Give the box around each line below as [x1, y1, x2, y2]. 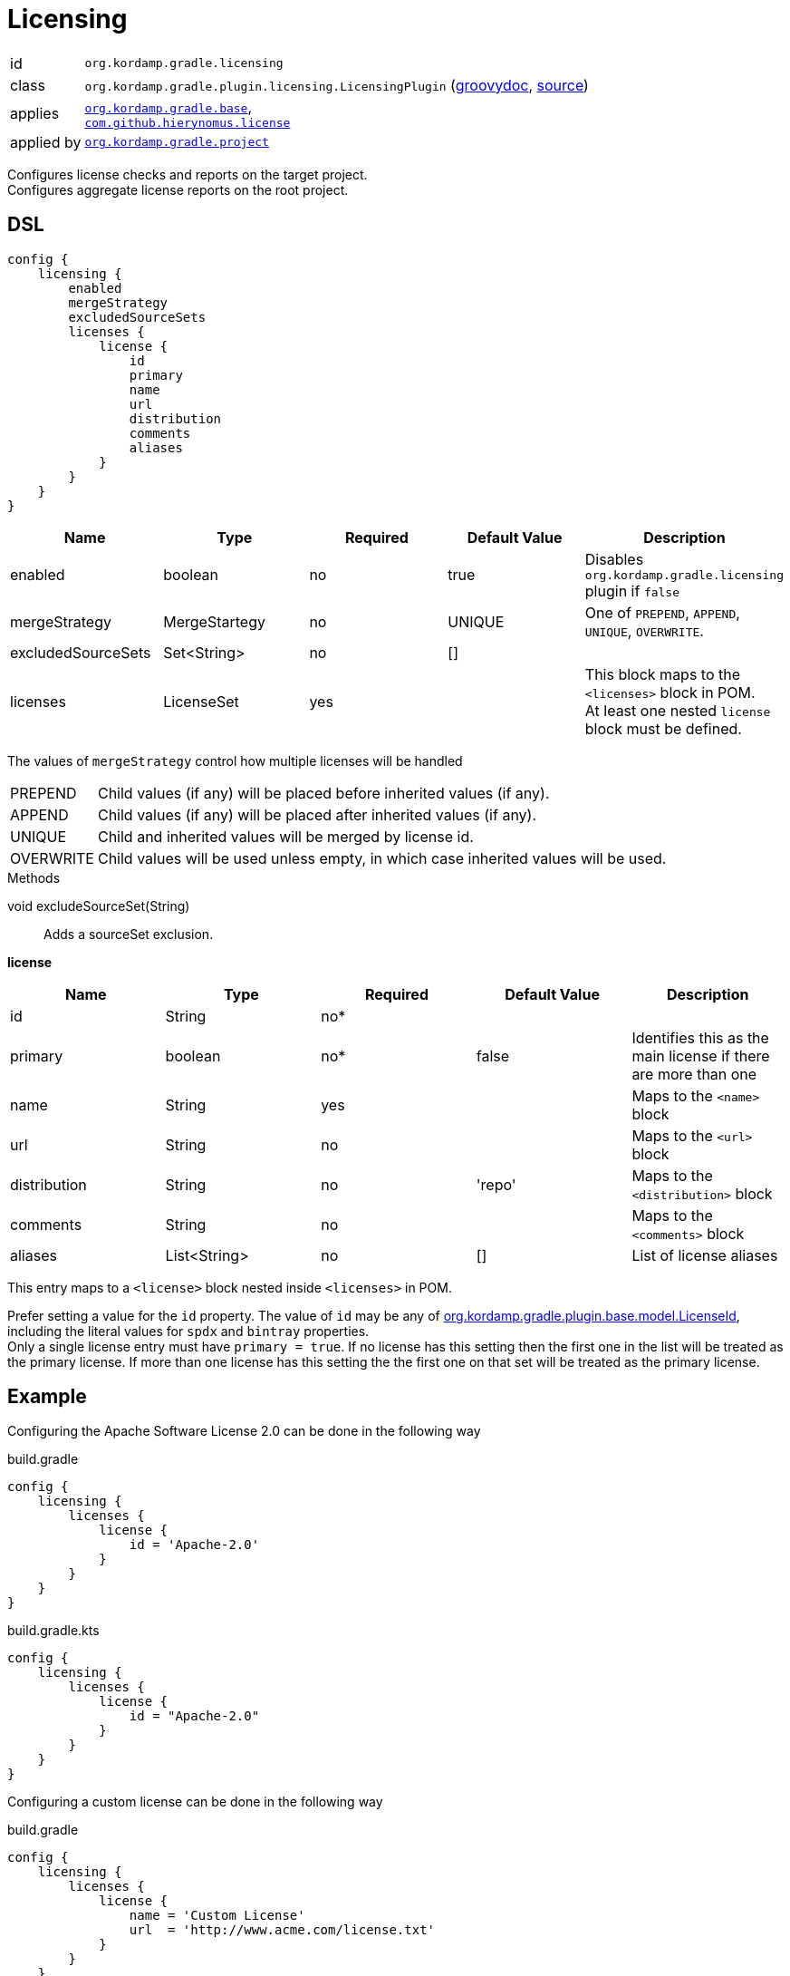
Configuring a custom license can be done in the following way [7, 1794, 383, 1810]
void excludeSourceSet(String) [7, 897, 190, 914]
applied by [10, 132, 82, 151]
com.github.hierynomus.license [84, 115, 291, 130]
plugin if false [584, 581, 680, 600]
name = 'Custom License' [129, 1908, 305, 1923]
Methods [7, 869, 61, 886]
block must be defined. [584, 719, 742, 738]
